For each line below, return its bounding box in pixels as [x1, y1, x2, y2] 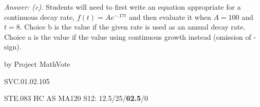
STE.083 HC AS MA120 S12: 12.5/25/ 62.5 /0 [4, 93, 148, 103]
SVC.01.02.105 [4, 75, 50, 86]
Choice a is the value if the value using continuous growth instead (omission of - [4, 31, 256, 42]
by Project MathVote [4, 58, 70, 69]
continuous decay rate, [4, 11, 75, 22]
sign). [4, 41, 22, 52]
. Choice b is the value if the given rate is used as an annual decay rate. [20, 21, 246, 32]
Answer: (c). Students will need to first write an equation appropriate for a [4, 2, 241, 12]
